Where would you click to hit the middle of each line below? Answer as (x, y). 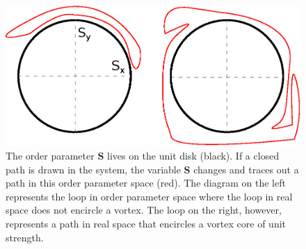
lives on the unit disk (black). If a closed (193, 155)
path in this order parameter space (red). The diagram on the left (146, 183)
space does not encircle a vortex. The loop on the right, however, (144, 210)
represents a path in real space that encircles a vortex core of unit (146, 223)
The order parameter (50, 155)
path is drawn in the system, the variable (93, 169)
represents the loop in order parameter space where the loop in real (149, 196)
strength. (25, 237)
